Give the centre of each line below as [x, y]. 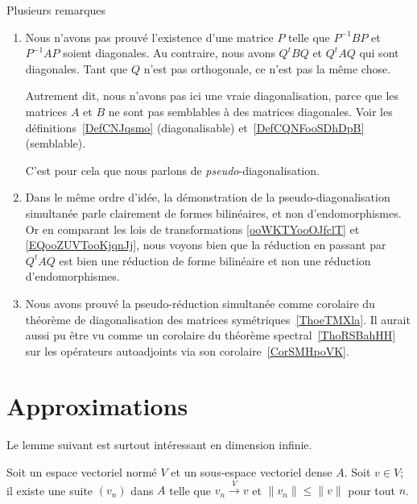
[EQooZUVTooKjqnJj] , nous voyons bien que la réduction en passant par [206, 245]
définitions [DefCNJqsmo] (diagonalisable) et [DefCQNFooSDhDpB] [195, 127]
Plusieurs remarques [56, 10]
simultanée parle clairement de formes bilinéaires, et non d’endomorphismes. [213, 212]
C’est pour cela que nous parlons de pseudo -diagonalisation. [172, 170]
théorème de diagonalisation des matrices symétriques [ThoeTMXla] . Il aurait [218, 319]
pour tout [372, 490]
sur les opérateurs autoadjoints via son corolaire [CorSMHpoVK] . [187, 350]
